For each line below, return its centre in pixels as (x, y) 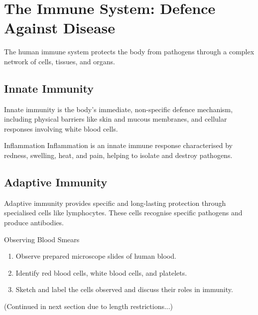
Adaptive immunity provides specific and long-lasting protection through (115, 203)
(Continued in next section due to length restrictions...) (89, 306)
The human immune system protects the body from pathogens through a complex (129, 52)
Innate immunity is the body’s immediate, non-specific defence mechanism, (119, 109)
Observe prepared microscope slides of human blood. (96, 256)
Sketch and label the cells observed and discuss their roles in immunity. (124, 289)
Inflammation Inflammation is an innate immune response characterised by (118, 145)
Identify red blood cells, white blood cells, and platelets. (101, 272)
